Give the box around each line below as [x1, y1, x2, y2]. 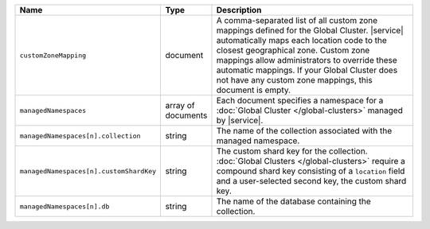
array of [165, 100, 195, 111]
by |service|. [216, 115, 264, 126]
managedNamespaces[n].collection [19, 131, 141, 140]
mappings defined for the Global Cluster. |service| [216, 25, 404, 36]
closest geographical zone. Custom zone [216, 45, 370, 56]
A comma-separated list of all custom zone [216, 15, 378, 25]
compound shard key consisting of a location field [216, 165, 405, 177]
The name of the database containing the [216, 196, 372, 207]
